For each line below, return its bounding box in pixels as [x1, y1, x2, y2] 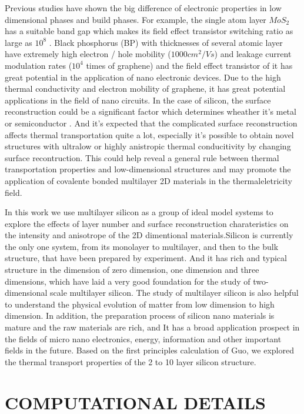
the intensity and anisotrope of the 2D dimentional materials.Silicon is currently [5, 229, 293, 241]
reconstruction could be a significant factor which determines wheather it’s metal [5, 105, 296, 118]
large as [5, 36, 32, 48]
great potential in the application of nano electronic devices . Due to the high [5, 71, 281, 83]
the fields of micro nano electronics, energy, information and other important [5, 332, 282, 345]
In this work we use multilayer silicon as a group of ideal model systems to [5, 206, 273, 218]
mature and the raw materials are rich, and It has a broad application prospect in [5, 321, 300, 333]
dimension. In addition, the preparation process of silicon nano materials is [5, 309, 275, 322]
